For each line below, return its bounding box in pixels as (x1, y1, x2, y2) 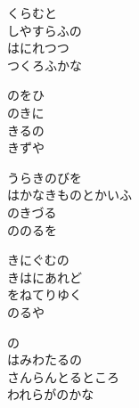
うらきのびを (7, 167, 82, 186)
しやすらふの (7, 20, 82, 39)
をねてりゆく (7, 285, 82, 304)
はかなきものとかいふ (7, 185, 132, 204)
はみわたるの (7, 350, 82, 369)
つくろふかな (7, 55, 82, 74)
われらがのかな (7, 385, 94, 404)
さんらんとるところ (7, 367, 119, 386)
